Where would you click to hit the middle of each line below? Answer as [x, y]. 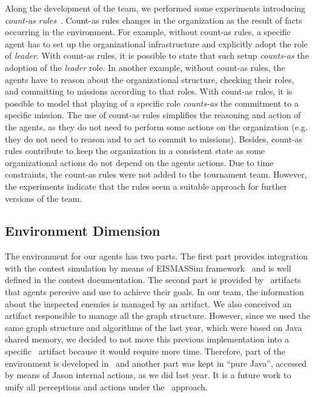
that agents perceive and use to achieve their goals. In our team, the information [154, 292]
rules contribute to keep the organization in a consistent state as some [135, 151]
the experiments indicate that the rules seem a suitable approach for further [146, 186]
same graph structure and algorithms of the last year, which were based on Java [154, 327]
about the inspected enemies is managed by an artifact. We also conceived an [148, 303]
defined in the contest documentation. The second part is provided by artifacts [153, 280]
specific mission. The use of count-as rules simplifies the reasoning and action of [153, 115]
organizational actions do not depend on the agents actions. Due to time [139, 162]
